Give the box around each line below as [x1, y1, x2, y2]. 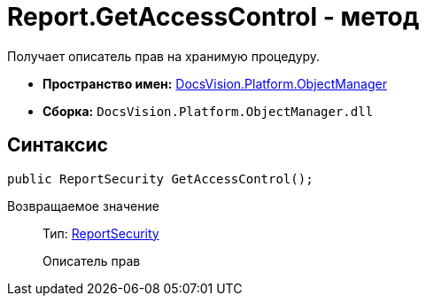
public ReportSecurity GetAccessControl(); [7, 171, 314, 186]
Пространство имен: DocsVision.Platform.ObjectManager [43, 75, 387, 91]
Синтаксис [7, 134, 108, 157]
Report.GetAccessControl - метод [7, 2, 420, 32]
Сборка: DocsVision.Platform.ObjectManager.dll [43, 103, 374, 119]
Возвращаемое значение [7, 198, 159, 214]
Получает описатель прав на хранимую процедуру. [7, 48, 321, 64]
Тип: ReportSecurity [43, 225, 159, 241]
